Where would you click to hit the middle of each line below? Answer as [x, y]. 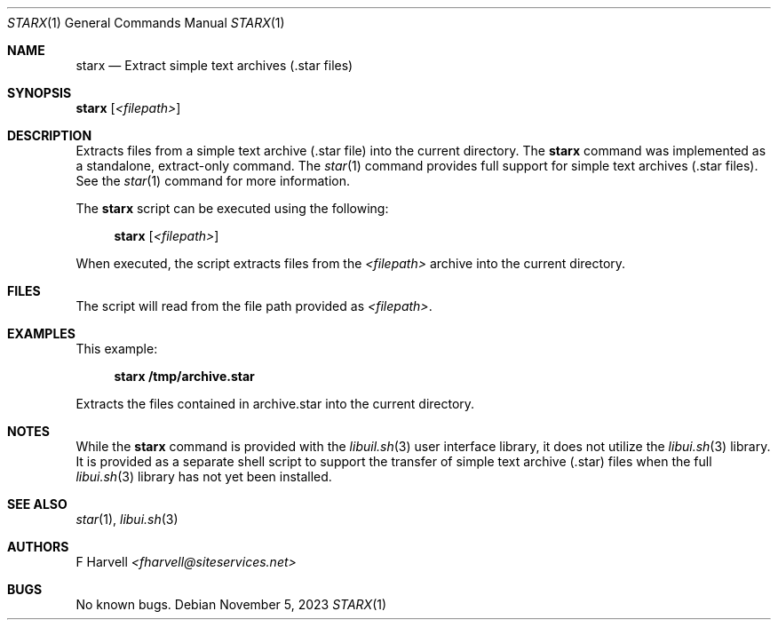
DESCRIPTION [50, 135]
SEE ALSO [37, 504]
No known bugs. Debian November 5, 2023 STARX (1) [231, 604]
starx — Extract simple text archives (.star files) [214, 65]
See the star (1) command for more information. [213, 181]
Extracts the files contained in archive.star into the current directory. [275, 404]
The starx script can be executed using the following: [232, 208]
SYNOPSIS [40, 93]
